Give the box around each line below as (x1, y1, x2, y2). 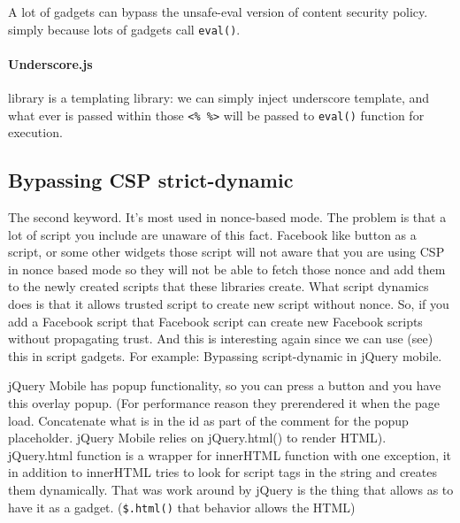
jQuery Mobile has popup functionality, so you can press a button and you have (8, 376, 441, 395)
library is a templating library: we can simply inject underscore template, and (8, 88, 430, 107)
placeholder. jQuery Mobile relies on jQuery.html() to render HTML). (8, 428, 387, 447)
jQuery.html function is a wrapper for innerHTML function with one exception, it (8, 445, 452, 464)
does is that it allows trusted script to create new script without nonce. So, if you (8, 295, 449, 313)
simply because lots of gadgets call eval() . (8, 19, 241, 38)
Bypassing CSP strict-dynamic (8, 166, 294, 194)
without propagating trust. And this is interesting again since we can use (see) (8, 329, 433, 348)
